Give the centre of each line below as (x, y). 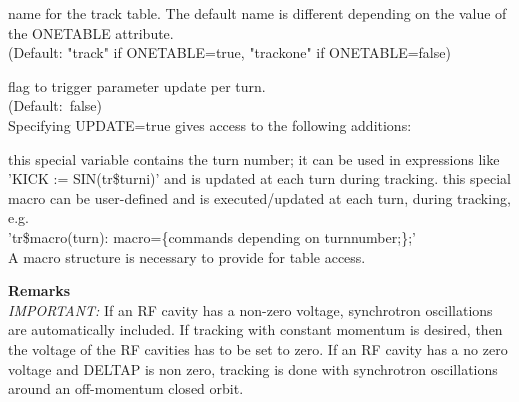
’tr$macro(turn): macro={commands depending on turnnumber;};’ (212, 236)
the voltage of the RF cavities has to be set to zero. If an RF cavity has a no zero (258, 348)
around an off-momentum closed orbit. (126, 388)
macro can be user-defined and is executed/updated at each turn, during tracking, (259, 197)
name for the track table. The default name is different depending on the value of (257, 13)
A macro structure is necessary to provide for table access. (187, 256)
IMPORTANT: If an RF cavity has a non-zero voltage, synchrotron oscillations (250, 309)
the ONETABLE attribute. (91, 32)
